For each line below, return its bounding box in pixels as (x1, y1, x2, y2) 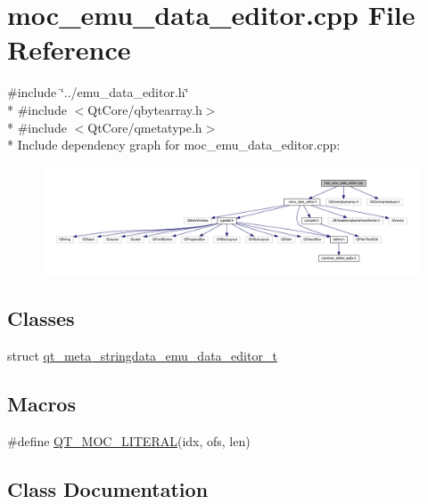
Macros (7, 390, 76, 418)
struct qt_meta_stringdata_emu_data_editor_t (7, 346, 277, 365)
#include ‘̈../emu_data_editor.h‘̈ (7, 83, 189, 102)
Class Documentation (7, 475, 209, 502)
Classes (7, 305, 75, 332)
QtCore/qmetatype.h (87, 118, 202, 136)
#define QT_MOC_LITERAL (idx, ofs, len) (7, 431, 251, 450)
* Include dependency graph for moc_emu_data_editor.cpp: (7, 135, 341, 154)
